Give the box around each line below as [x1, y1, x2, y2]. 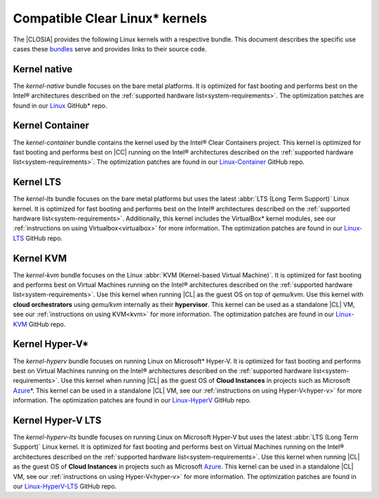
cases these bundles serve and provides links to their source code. [13, 44, 207, 53]
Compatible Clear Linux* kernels [13, 11, 207, 26]
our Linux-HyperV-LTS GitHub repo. [13, 482, 117, 490]
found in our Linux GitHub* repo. [13, 101, 107, 110]
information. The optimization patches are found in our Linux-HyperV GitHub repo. [13, 396, 252, 405]
